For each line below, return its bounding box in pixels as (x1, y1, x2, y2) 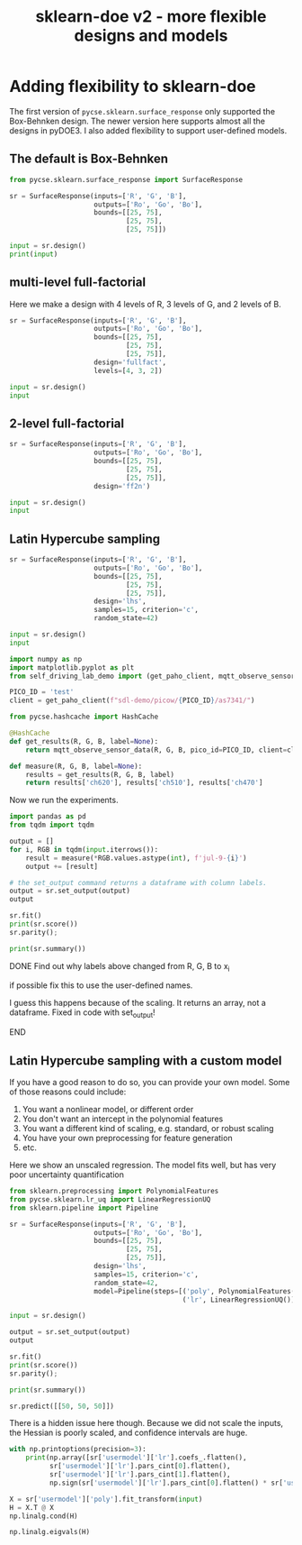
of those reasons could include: (9, 1086, 127, 1097)
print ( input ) (9, 250, 58, 259)
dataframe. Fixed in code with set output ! (9, 1007, 155, 1020)
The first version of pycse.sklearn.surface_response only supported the (9, 105, 276, 116)
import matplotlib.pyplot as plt (9, 663, 135, 672)
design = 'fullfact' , (93, 358, 167, 367)
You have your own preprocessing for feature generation (22, 1133, 233, 1144)
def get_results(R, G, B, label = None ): (9, 736, 159, 745)
